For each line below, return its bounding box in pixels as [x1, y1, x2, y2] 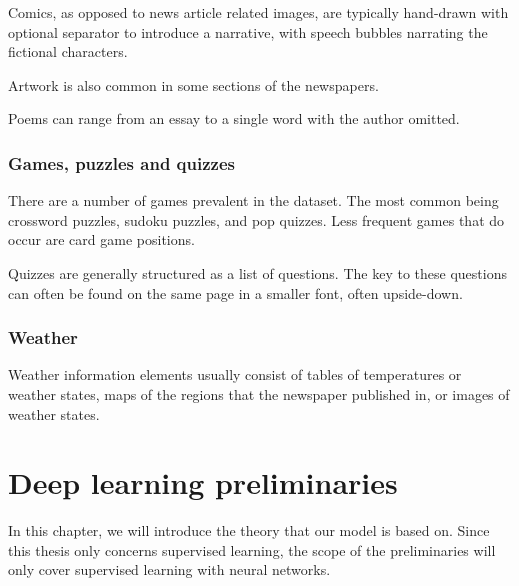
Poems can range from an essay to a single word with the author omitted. [8, 108, 460, 129]
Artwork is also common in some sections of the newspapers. [8, 74, 379, 95]
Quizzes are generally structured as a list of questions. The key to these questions [8, 262, 507, 283]
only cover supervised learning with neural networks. [8, 559, 331, 580]
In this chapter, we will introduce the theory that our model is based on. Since [8, 520, 490, 541]
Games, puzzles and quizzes [8, 150, 235, 175]
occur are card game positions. [8, 229, 195, 250]
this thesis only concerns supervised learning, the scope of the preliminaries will [8, 539, 496, 560]
